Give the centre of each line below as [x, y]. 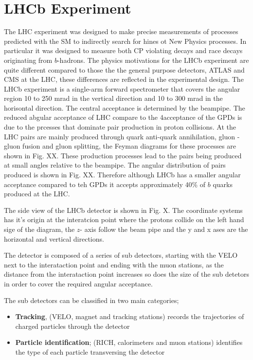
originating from [28, 60]
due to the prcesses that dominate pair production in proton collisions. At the [120, 127]
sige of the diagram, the [39, 229]
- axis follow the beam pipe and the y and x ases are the [164, 229]
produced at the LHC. [37, 194]
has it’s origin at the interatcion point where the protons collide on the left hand [124, 219]
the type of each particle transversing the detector [90, 351]
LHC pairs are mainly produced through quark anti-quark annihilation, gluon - [122, 136]
